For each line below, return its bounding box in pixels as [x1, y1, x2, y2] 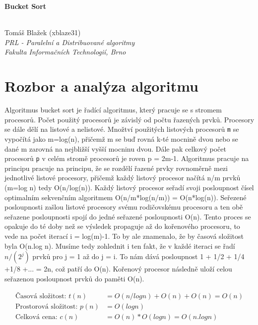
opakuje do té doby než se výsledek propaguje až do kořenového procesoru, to [4, 221, 240, 231]
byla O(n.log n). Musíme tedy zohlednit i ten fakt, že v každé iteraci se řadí [4, 240, 235, 251]
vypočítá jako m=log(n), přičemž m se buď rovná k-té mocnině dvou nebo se [4, 133, 238, 144]
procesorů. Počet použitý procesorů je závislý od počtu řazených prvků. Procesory [4, 114, 255, 124]
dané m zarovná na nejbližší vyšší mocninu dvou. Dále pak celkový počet [4, 143, 226, 154]
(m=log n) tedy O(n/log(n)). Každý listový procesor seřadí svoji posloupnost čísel [4, 182, 254, 192]
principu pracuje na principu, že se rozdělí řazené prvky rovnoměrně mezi [4, 162, 228, 173]
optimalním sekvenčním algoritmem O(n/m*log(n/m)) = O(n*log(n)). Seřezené [4, 192, 247, 202]
